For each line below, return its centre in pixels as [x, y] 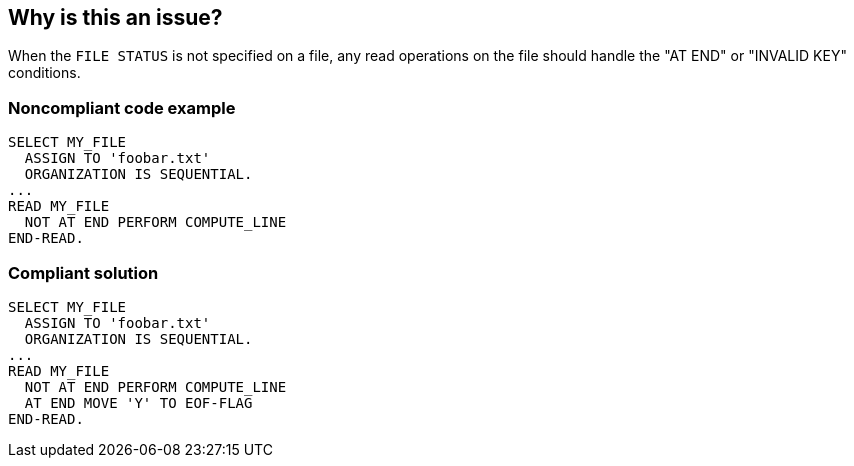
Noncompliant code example [122, 107]
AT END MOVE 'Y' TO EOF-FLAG [138, 402]
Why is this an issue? [115, 17]
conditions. [44, 73]
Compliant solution [83, 272]
